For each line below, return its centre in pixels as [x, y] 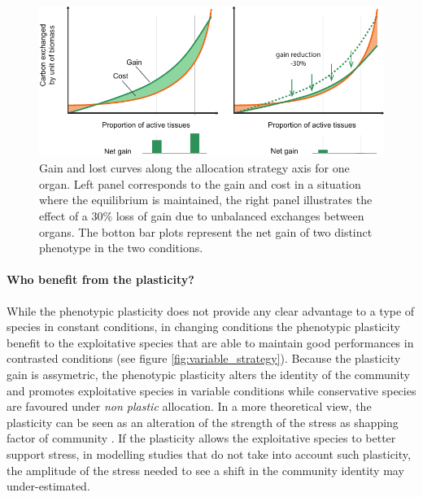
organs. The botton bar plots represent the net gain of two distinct [206, 231]
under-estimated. [48, 486]
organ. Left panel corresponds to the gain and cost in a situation [200, 183]
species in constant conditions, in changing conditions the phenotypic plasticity [203, 327]
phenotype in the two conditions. [121, 248]
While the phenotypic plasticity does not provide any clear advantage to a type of [211, 310]
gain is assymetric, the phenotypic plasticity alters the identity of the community [208, 374]
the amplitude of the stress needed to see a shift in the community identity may [205, 470]
